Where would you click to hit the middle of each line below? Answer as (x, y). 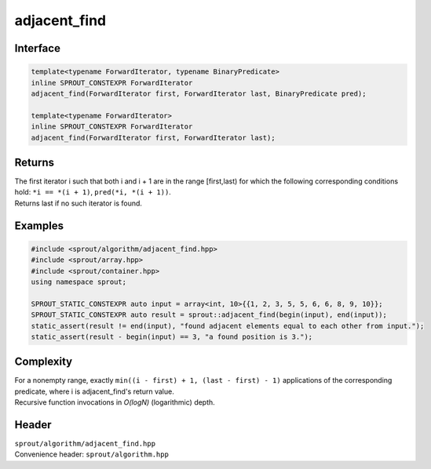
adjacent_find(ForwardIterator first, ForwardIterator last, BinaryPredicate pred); (199, 93)
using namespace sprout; (79, 282)
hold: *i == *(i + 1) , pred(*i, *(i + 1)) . (93, 192)
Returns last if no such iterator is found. (79, 203)
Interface (37, 48)
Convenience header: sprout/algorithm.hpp (91, 454)
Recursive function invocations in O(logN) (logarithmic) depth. (115, 402)
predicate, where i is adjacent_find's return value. (94, 391)
